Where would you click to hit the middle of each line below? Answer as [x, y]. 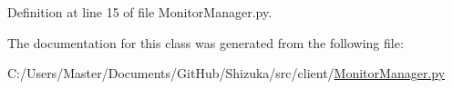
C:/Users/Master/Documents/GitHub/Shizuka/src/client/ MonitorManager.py [226, 73]
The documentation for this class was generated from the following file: [206, 42]
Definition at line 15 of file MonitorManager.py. [140, 12]
